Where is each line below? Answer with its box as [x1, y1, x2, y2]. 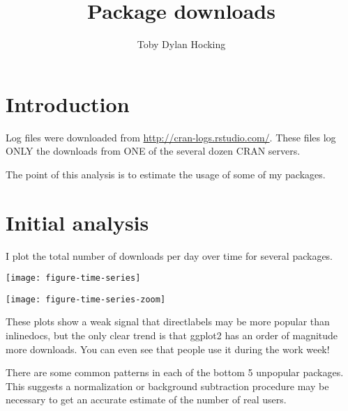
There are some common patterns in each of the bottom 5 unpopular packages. [6, 365, 344, 380]
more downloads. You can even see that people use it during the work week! [6, 341, 330, 356]
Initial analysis [6, 208, 149, 236]
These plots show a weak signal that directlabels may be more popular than [6, 314, 330, 329]
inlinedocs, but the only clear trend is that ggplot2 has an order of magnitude [6, 328, 338, 343]
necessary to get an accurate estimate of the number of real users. [6, 392, 287, 407]
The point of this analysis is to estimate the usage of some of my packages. [6, 166, 326, 181]
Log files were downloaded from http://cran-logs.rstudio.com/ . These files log [6, 130, 336, 144]
